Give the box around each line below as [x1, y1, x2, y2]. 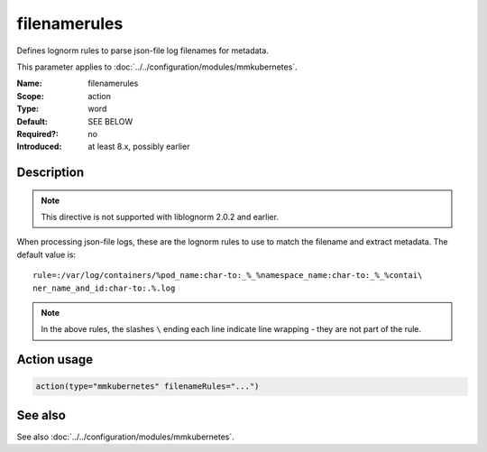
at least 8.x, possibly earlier [87, 141, 190, 152]
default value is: [16, 249, 77, 260]
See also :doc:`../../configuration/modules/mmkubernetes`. [16, 431, 234, 442]
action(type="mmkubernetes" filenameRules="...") [35, 382, 260, 392]
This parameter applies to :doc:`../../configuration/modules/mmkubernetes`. [16, 61, 298, 72]
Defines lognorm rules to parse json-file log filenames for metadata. [16, 45, 270, 56]
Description [16, 165, 85, 180]
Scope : [16, 90, 44, 101]
